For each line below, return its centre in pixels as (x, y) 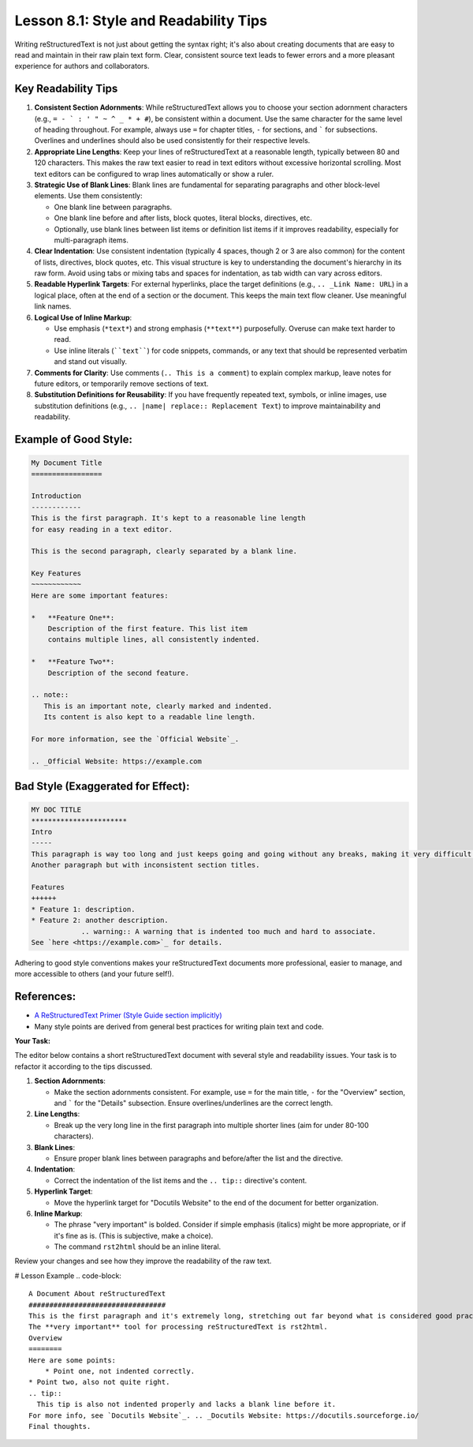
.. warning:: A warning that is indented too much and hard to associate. (229, 931)
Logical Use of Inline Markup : (83, 317)
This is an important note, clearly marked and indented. (158, 706)
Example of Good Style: (74, 439)
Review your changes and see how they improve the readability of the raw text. (143, 1261)
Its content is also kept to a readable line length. (150, 717)
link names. (53, 306)
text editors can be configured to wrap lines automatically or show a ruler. (154, 174)
